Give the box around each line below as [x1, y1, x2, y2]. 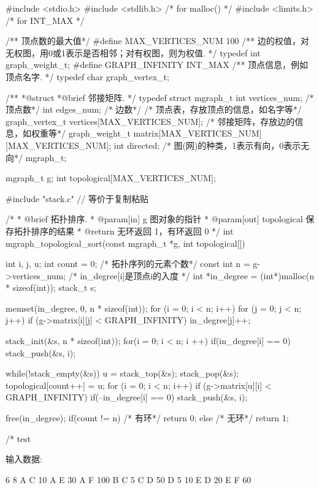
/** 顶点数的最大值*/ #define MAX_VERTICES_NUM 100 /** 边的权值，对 [6, 34, 309, 47]
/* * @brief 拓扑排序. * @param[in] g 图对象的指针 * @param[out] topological [6, 212, 303, 225]
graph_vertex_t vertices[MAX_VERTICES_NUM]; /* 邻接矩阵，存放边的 [6, 114, 295, 127]
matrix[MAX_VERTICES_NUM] [133, 127, 262, 140]
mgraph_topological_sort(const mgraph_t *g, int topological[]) [6, 236, 245, 249]
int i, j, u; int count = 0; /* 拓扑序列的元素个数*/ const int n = [6, 257, 250, 270]
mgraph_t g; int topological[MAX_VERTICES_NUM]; [6, 171, 216, 184]
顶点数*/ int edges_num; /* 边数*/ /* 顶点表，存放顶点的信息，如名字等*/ [6, 103, 302, 116]
